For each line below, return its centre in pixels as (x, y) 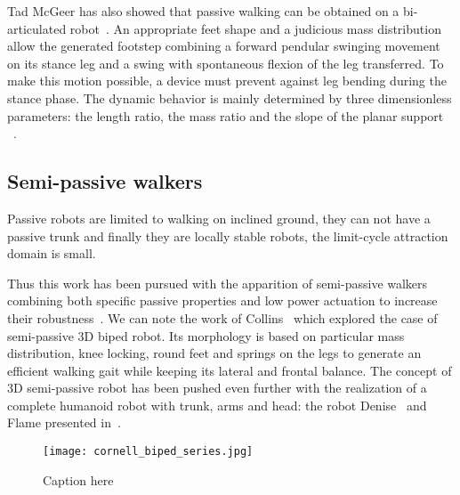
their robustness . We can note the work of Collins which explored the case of (222, 317)
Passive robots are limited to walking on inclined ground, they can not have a (219, 218)
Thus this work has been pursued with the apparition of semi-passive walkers (218, 283)
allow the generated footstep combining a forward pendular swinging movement (224, 46)
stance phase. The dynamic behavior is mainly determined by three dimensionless (230, 97)
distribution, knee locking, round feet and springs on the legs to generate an (214, 353)
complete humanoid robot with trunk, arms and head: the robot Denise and (217, 405)
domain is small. (52, 253)
